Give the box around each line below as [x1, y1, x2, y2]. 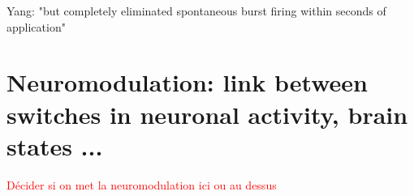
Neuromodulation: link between [6, 66, 368, 99]
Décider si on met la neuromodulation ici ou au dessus [6, 176, 277, 193]
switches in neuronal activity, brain [6, 97, 408, 130]
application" [6, 18, 66, 35]
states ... [6, 129, 103, 162]
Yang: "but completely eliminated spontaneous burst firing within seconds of [6, 2, 386, 19]
